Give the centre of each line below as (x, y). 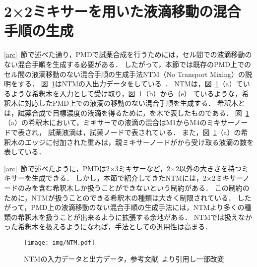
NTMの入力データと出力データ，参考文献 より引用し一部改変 (124, 258)
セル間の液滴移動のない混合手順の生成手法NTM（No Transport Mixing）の (125, 74)
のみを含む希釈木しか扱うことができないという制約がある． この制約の (133, 188)
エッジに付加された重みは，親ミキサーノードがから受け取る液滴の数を (139, 142)
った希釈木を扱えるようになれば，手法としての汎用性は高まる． (108, 227)
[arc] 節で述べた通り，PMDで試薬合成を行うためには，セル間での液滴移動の (128, 54)
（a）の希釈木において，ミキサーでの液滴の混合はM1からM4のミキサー (119, 122)
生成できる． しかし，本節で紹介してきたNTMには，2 (119, 178)
